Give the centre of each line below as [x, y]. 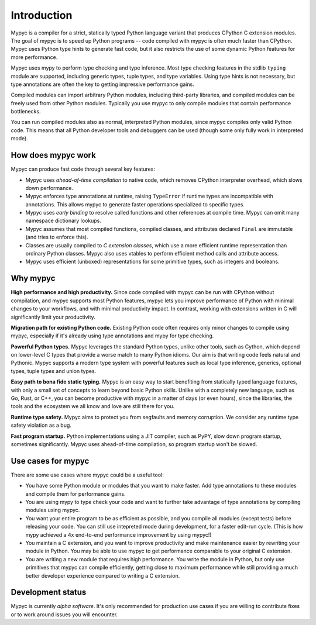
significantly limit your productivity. [53, 317]
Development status [49, 593]
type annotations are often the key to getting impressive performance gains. [102, 84]
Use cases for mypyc [50, 461]
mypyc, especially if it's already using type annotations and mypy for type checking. [112, 336]
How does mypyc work [53, 155]
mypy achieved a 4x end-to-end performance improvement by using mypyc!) [118, 534]
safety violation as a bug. [41, 425]
